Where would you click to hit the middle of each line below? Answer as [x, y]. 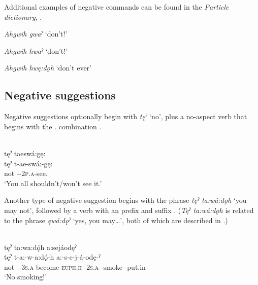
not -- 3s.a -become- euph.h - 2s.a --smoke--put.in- [76, 266]
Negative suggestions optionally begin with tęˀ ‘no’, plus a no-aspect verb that [126, 116]
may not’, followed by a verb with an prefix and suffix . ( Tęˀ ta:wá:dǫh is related [129, 210]
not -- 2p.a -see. [26, 173]
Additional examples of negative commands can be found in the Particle [117, 7]
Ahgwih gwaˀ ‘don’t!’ [36, 34]
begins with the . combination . [53, 126]
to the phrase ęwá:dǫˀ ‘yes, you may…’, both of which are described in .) [116, 220]
